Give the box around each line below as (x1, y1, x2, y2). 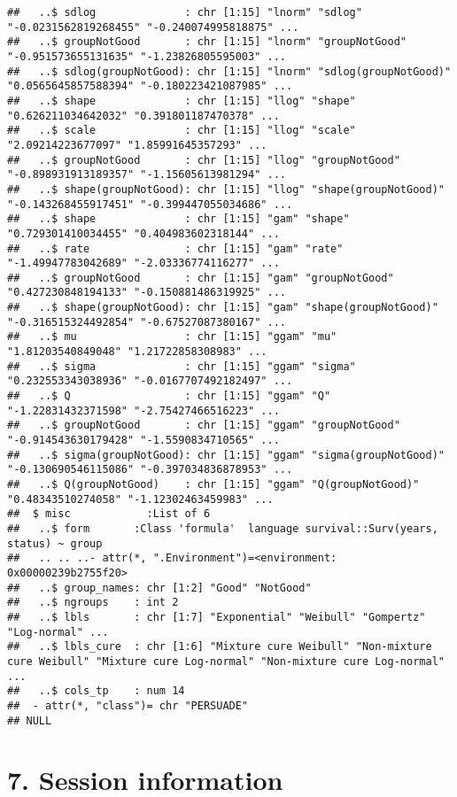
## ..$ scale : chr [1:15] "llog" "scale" (7, 124, 356, 137)
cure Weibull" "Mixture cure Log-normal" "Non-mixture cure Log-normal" (7, 654, 445, 668)
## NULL (7, 714, 52, 727)
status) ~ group (7, 537, 103, 550)
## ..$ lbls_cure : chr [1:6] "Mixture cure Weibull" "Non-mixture (7, 640, 432, 654)
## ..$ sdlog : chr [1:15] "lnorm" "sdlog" (7, 6, 362, 19)
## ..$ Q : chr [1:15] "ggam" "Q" (7, 390, 331, 403)
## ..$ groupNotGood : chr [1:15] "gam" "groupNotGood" (7, 271, 394, 284)
